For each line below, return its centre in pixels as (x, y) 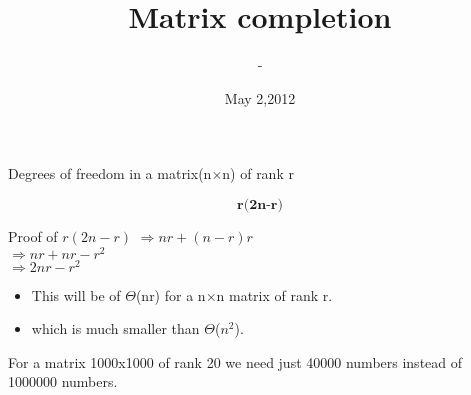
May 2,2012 (260, 97)
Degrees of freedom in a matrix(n (110, 173)
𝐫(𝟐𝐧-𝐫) (260, 204)
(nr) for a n (170, 294)
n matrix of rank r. (274, 294)
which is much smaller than (115, 328)
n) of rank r (258, 173)
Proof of (33, 235)
